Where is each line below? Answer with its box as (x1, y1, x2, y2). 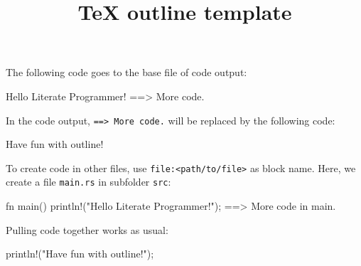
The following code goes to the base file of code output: (6, 65, 247, 80)
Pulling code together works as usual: (6, 222, 168, 237)
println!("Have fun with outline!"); (6, 246, 154, 261)
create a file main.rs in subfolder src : (6, 174, 171, 189)
